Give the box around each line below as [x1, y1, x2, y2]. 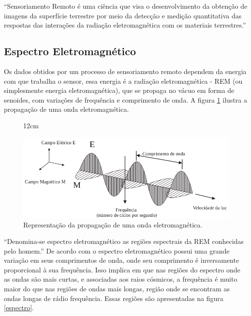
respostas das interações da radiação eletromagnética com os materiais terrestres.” [4, 20, 246, 30]
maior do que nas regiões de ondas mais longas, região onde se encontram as [4, 283, 230, 293]
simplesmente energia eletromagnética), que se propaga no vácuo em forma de [4, 85, 235, 95]
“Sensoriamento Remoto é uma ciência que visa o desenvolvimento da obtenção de [4, 1, 248, 11]
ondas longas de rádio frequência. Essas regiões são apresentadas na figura [4, 293, 223, 303]
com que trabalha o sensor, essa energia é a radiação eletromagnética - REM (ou [4, 75, 243, 86]
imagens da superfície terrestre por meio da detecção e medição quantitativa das [4, 10, 242, 20]
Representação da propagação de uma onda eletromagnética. [23, 220, 203, 230]
